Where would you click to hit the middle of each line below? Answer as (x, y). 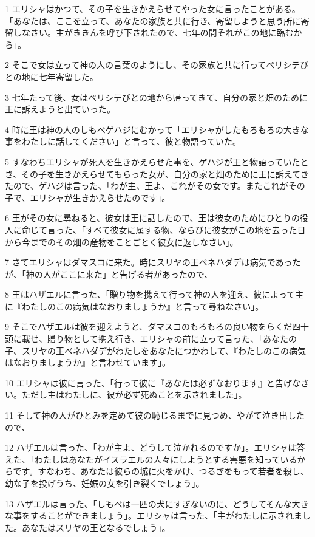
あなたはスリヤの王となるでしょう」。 (96, 527)
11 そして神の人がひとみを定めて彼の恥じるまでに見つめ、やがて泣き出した (155, 415)
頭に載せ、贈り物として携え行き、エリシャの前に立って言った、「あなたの (151, 339)
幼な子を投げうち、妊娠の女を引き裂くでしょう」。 (105, 483)
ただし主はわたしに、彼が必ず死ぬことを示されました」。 (134, 395)
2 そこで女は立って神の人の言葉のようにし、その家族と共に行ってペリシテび (157, 65)
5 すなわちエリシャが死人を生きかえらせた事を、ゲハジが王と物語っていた (153, 161)
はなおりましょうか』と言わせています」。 (88, 362)
